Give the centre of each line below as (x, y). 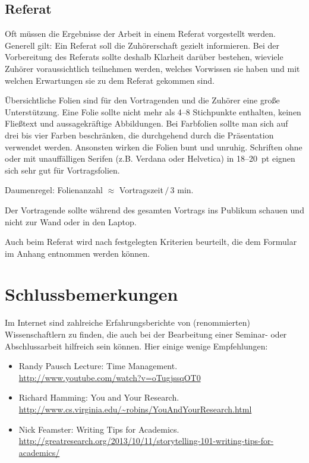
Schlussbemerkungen (92, 294)
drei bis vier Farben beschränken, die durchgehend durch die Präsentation (139, 135)
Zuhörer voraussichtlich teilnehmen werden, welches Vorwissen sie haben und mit (152, 68)
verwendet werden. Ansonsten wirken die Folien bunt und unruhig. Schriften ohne (154, 147)
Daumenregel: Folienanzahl (54, 190)
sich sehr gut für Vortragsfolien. (62, 170)
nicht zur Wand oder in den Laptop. (71, 221)
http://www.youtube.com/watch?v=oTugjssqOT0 (110, 377)
